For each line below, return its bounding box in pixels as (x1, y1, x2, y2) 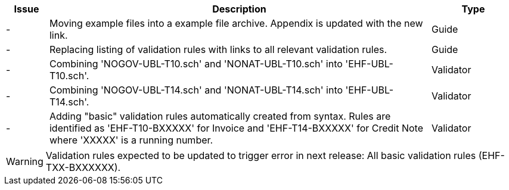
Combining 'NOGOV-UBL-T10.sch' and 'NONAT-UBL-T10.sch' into (49, 58, 343, 70)
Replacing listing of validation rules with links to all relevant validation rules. (49, 43, 387, 55)
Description (212, 3, 266, 15)
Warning (6, 155, 44, 167)
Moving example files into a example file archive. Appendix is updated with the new (49, 17, 423, 29)
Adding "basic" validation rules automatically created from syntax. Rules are (49, 110, 391, 122)
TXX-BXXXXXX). (45, 161, 121, 173)
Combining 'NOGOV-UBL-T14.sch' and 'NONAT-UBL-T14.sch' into (49, 84, 343, 96)
